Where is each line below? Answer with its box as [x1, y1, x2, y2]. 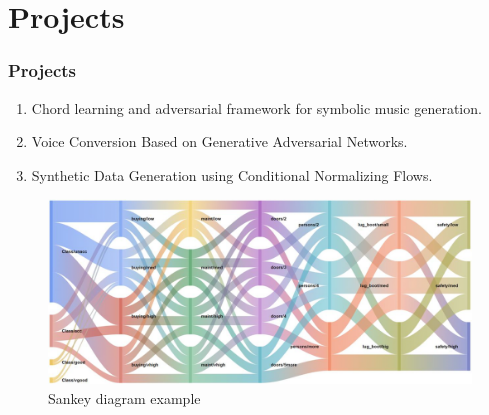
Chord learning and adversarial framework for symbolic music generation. [31, 97, 482, 118]
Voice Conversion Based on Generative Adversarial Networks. [31, 131, 408, 152]
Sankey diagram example [48, 387, 201, 408]
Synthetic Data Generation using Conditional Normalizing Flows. [31, 164, 433, 185]
